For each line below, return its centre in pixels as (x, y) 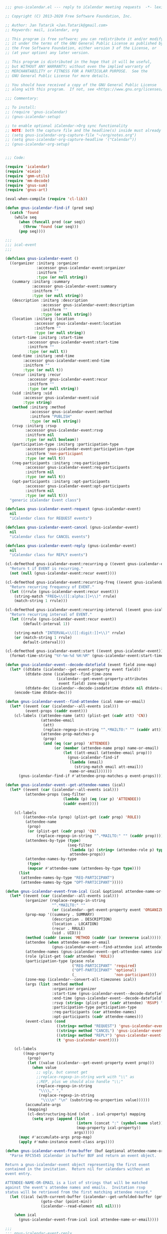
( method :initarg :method (39, 407)
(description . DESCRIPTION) (82, 919)
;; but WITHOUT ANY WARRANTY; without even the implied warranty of (78, 66)
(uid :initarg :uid (32, 393)
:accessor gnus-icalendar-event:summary (74, 287)
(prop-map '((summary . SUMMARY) (60, 914)
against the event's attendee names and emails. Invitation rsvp (75, 1188)
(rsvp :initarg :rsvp (34, 426)
